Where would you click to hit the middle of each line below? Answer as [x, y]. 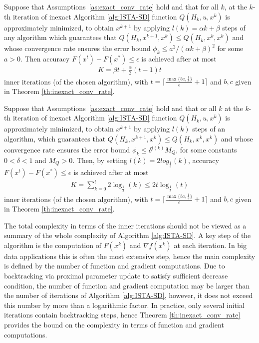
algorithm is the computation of [53, 245]
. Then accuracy [45, 58]
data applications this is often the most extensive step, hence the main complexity [130, 256]
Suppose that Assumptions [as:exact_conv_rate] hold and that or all [110, 108]
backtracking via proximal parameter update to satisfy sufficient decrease [116, 276]
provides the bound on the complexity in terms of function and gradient [114, 324]
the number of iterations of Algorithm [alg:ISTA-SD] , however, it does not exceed [129, 295]
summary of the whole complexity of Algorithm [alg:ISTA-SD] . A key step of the [128, 235]
